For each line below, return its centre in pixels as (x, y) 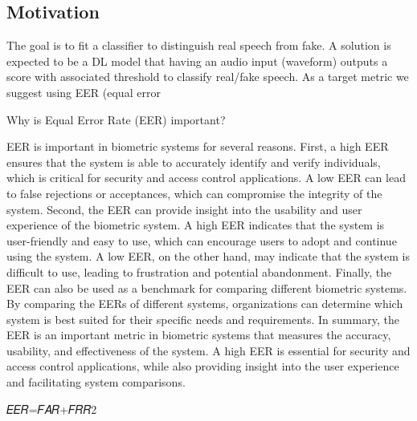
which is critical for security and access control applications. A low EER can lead (206, 178)
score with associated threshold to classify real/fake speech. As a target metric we (208, 77)
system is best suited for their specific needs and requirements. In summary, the (203, 319)
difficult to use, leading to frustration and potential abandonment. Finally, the (199, 271)
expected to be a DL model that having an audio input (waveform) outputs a (197, 61)
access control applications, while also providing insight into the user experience (203, 366)
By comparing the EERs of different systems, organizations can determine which (205, 304)
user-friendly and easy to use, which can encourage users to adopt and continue (202, 240)
